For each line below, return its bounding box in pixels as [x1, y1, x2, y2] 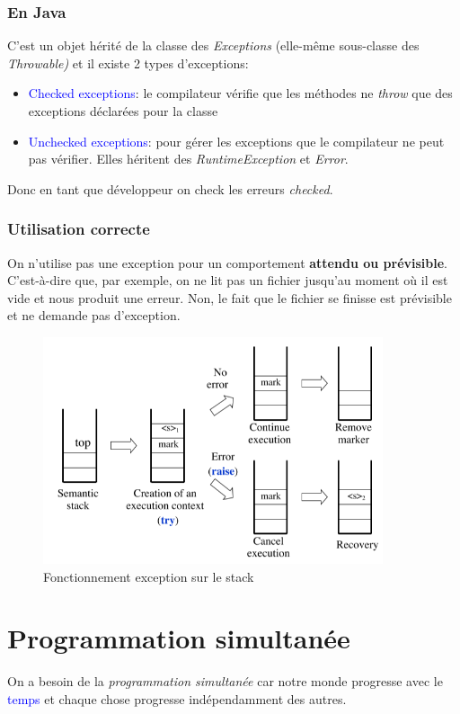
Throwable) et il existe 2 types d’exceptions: [7, 53, 249, 72]
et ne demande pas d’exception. [7, 306, 181, 325]
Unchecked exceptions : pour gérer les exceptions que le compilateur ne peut [28, 131, 445, 150]
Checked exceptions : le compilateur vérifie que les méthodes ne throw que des [28, 84, 453, 103]
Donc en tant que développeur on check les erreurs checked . [7, 179, 333, 198]
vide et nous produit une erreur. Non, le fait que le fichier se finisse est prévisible [7, 288, 452, 307]
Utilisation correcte [7, 218, 150, 240]
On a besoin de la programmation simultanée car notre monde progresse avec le [7, 672, 443, 691]
